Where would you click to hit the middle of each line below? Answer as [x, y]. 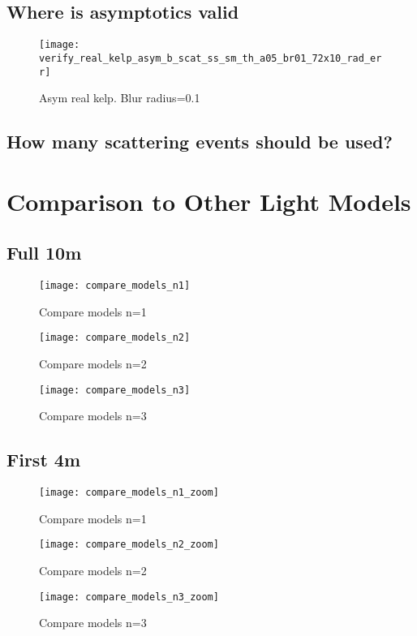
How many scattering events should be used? [200, 142]
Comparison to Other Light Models [209, 201]
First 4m [44, 460]
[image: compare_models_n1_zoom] [129, 493]
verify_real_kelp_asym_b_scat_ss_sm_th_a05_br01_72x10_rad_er [211, 58]
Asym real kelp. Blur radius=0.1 [120, 98]
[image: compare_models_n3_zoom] [129, 597]
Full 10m [44, 253]
